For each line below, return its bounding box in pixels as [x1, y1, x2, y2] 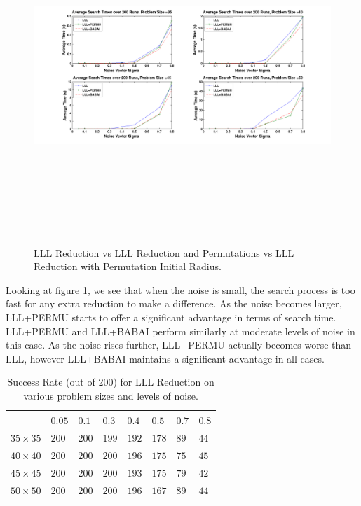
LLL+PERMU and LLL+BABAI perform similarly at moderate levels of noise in [6, 323, 355, 338]
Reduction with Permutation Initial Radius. [34, 259, 222, 274]
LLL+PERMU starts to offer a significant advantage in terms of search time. [6, 309, 336, 324]
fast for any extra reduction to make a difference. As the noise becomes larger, [6, 296, 342, 311]
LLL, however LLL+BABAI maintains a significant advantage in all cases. [6, 351, 325, 365]
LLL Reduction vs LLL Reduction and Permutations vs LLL [34, 245, 294, 260]
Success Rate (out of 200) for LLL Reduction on [7, 374, 214, 389]
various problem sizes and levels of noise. [23, 388, 198, 402]
